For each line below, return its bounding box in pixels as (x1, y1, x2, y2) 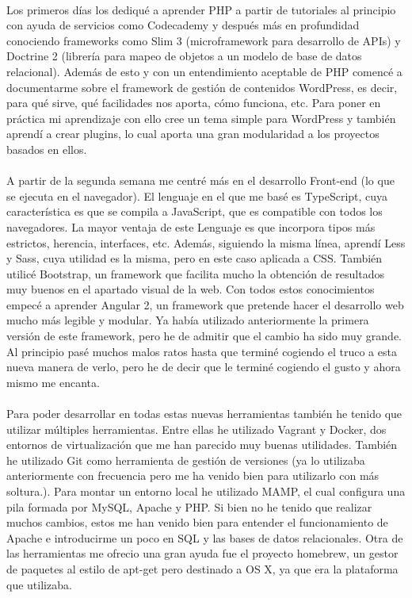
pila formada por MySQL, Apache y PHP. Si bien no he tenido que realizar (6, 498, 372, 515)
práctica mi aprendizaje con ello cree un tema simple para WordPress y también (6, 109, 396, 126)
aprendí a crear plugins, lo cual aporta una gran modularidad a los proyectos (6, 125, 380, 142)
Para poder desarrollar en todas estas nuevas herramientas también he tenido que (6, 405, 402, 422)
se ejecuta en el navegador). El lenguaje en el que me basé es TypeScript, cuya (6, 187, 388, 204)
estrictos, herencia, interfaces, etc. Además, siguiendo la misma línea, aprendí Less (6, 234, 406, 251)
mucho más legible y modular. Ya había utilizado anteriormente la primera (6, 312, 369, 328)
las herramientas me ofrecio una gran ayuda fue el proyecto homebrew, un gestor (6, 545, 399, 562)
